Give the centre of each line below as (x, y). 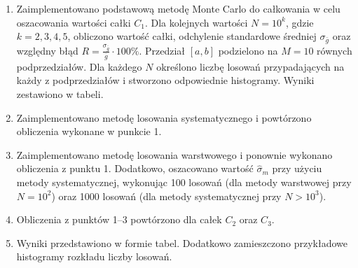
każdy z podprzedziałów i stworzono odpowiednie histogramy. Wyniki (165, 80)
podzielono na (248, 50)
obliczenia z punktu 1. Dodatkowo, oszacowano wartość (135, 168)
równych (335, 50)
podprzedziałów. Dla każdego (79, 66)
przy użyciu (297, 168)
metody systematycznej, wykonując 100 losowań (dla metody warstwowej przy (184, 182)
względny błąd (47, 50)
